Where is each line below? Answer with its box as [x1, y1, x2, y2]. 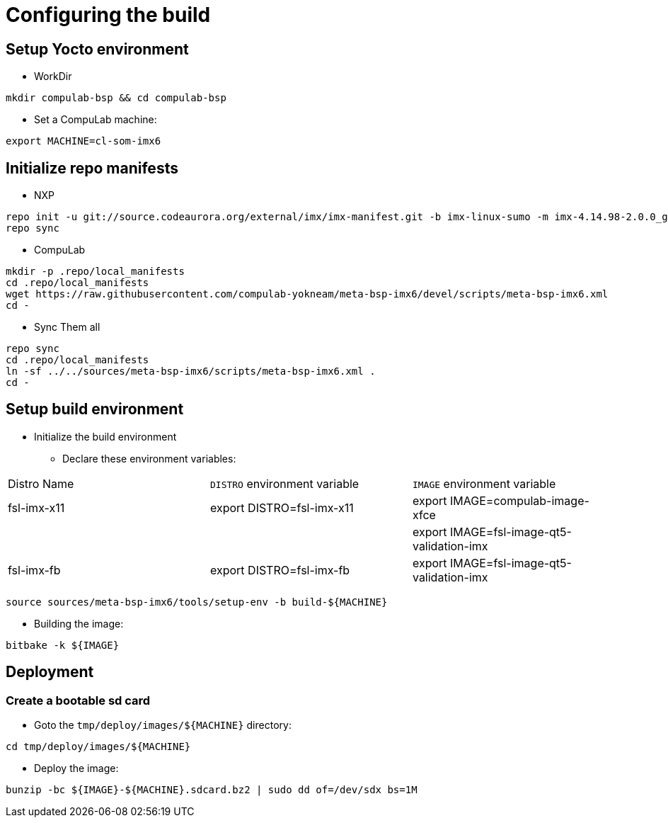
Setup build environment [6, 400, 184, 419]
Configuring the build [6, 3, 211, 27]
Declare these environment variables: [62, 452, 236, 465]
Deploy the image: [34, 762, 119, 775]
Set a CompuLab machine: [34, 113, 157, 126]
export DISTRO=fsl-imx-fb [209, 562, 350, 577]
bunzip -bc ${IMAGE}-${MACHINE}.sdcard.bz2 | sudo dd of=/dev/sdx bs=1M [6, 784, 417, 796]
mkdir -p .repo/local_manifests [6, 266, 185, 278]
